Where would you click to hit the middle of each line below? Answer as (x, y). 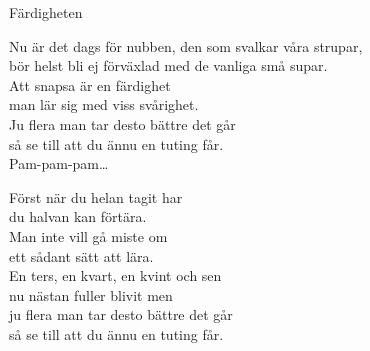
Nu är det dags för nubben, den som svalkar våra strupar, (186, 45)
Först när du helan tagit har (96, 196)
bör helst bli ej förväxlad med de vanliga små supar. (168, 65)
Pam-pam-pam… (59, 163)
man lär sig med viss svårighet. (104, 104)
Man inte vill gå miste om (88, 235)
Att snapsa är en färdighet (90, 84)
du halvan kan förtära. (78, 216)
